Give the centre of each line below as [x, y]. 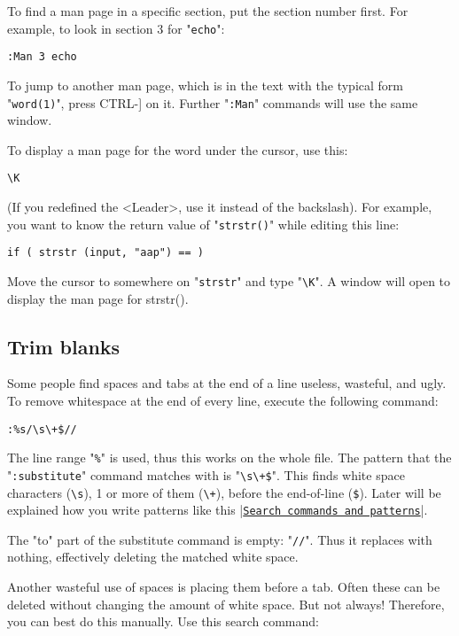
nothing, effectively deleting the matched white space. [153, 557]
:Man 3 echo [42, 57]
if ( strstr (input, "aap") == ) [105, 253]
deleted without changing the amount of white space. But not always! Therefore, [226, 604]
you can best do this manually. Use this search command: [163, 621]
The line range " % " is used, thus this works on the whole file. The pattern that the [229, 458]
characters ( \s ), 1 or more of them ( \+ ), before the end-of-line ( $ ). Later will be [224, 492]
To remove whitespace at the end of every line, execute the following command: [223, 400]
